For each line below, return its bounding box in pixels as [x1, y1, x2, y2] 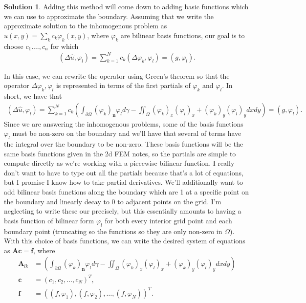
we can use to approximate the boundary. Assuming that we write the [4, 11, 214, 21]
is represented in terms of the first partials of [56, 80, 191, 90]
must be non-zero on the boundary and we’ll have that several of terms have [12, 128, 241, 138]
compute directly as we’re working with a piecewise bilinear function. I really [4, 158, 235, 168]
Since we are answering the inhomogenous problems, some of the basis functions [4, 118, 243, 129]
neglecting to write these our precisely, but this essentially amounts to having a [4, 206, 241, 216]
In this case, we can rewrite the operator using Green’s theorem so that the [4, 70, 230, 81]
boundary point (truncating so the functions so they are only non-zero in [4, 226, 222, 236]
